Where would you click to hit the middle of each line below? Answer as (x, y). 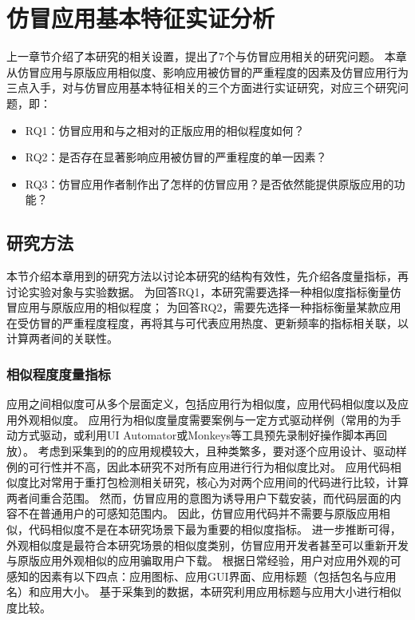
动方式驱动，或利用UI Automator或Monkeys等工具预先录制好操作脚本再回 (197, 435)
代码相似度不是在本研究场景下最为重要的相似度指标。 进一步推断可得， (215, 529)
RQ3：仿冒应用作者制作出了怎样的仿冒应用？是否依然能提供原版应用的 (209, 183)
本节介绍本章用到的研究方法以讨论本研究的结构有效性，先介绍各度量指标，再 (207, 276)
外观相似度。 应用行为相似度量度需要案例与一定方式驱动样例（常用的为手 (209, 419)
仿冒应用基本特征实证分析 (141, 18)
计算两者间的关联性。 (62, 338)
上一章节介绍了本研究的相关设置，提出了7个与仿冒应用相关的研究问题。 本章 (207, 56)
